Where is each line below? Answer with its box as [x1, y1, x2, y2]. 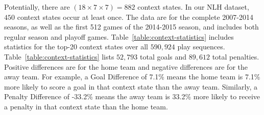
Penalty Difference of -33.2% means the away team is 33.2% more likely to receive [4, 91, 260, 102]
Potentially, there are [4, 2, 70, 12]
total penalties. [212, 51, 259, 62]
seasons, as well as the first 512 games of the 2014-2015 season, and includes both [4, 21, 259, 32]
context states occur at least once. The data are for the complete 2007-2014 [17, 11, 253, 22]
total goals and [140, 51, 187, 62]
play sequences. [177, 41, 225, 52]
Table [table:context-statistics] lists [4, 51, 114, 62]
